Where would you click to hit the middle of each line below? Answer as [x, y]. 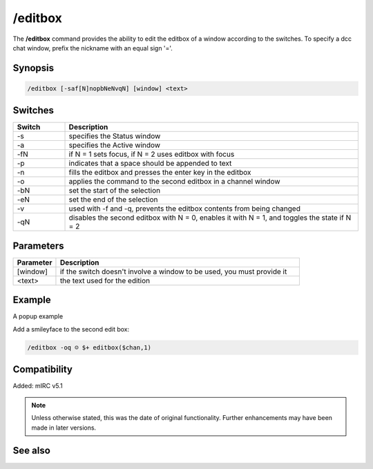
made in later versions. [64, 428]
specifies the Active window [115, 145]
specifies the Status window [115, 136]
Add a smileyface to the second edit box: [71, 329]
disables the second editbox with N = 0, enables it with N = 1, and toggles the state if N [210, 218]
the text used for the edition [105, 280]
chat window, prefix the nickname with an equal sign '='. [93, 48]
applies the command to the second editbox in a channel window [174, 182]
